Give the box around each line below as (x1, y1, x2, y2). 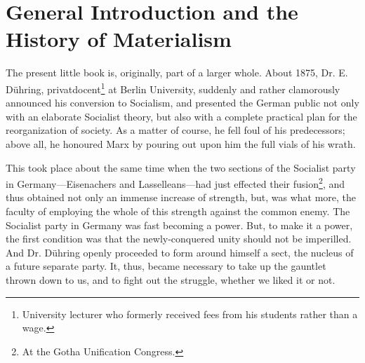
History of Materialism (6, 25, 232, 53)
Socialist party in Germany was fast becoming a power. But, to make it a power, (6, 217, 353, 232)
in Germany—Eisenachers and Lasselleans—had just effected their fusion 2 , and (6, 174, 345, 191)
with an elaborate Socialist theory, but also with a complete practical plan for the (6, 109, 357, 123)
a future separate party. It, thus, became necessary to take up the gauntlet (6, 259, 326, 273)
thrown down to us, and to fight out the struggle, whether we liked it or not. (6, 272, 336, 287)
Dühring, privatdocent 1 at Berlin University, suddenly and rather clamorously (6, 79, 340, 96)
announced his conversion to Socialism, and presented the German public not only (6, 95, 359, 110)
